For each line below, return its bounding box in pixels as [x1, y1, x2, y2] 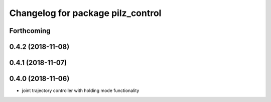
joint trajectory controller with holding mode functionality [22, 87, 140, 93]
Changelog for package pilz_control [9, 7, 162, 18]
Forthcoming [9, 26, 51, 35]
